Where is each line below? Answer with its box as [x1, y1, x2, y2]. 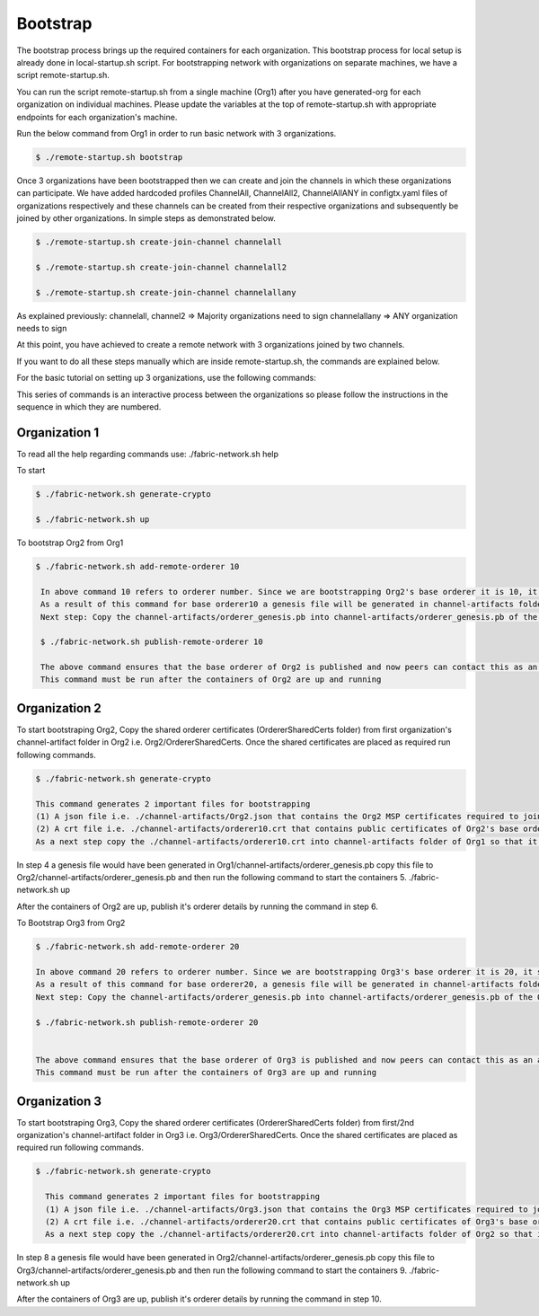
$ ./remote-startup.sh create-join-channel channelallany [35, 287, 296, 297]
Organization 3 [16, 1093, 102, 1108]
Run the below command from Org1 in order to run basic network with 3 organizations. [16, 128, 337, 138]
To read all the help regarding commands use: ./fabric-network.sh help [16, 448, 278, 459]
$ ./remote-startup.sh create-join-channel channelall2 [35, 261, 287, 272]
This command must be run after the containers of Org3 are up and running [35, 1067, 377, 1078]
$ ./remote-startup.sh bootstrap [35, 152, 183, 162]
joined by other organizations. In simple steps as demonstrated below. [16, 213, 276, 224]
